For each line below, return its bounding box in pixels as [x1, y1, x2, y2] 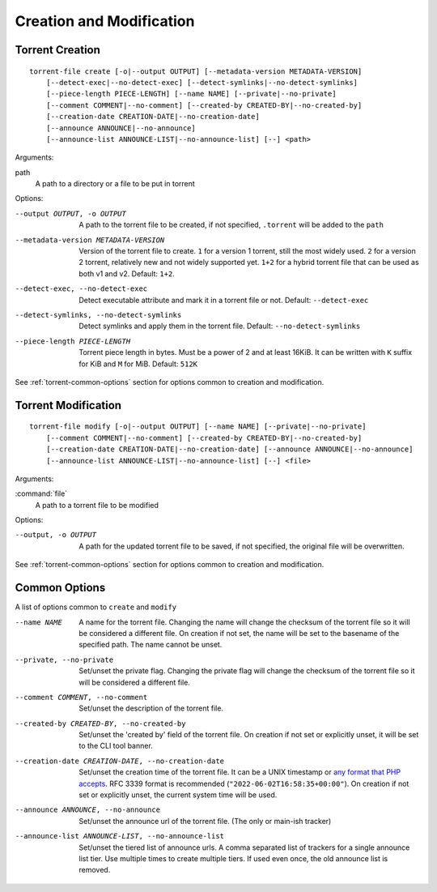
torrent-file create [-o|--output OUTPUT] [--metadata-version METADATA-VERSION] [29, 66, 363, 76]
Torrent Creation [15, 43, 101, 57]
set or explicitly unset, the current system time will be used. [78, 790, 278, 800]
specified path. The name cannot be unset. [78, 640, 223, 650]
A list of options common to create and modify [15, 602, 177, 612]
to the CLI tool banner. [78, 741, 153, 751]
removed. [78, 865, 111, 875]
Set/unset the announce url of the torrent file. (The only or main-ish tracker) [78, 816, 332, 826]
